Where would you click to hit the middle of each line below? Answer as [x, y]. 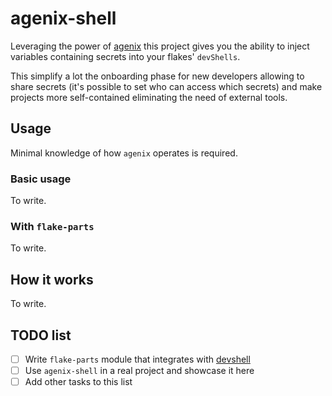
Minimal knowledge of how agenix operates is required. [124, 153]
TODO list [41, 335]
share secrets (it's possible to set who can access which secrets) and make [166, 86]
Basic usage [41, 179]
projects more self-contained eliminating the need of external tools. [149, 97]
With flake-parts [52, 226]
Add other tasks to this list [78, 382]
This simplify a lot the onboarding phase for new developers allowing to [157, 76]
